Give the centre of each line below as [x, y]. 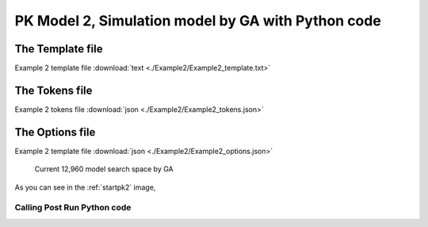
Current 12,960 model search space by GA [104, 169]
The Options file [55, 132]
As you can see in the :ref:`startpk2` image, [85, 187]
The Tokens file [53, 90]
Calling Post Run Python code [73, 208]
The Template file [59, 49]
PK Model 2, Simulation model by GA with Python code [198, 21]
